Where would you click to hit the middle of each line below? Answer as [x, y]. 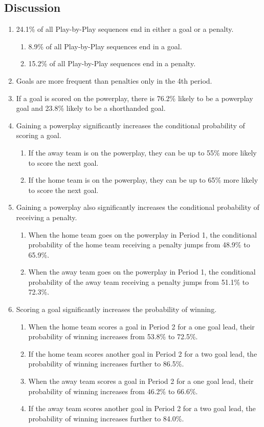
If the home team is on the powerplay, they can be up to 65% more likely [143, 180]
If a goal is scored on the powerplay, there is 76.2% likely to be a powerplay [135, 98]
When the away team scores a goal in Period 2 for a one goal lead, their [141, 381]
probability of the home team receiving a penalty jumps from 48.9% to [139, 245]
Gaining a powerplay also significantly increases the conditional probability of [138, 207]
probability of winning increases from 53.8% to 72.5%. [113, 336]
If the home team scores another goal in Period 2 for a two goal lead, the [143, 353]
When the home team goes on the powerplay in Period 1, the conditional [142, 234]
